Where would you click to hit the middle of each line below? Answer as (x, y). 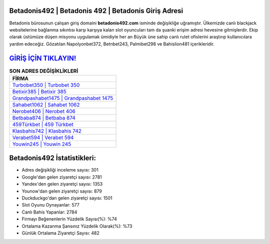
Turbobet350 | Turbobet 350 (46, 85)
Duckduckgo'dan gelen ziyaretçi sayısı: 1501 (67, 198)
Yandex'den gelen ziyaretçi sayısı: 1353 (62, 184)
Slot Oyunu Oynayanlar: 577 (50, 205)
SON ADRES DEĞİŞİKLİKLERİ (44, 71)
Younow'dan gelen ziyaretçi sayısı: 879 (62, 191)
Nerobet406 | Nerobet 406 (44, 111)
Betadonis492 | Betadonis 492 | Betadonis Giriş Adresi (96, 11)
